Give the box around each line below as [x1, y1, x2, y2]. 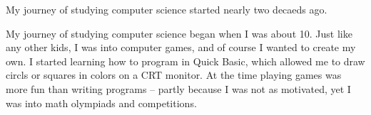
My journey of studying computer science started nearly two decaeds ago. [6, 2, 327, 16]
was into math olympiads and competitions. [6, 95, 197, 110]
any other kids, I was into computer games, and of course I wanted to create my [6, 40, 356, 55]
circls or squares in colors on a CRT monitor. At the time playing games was [6, 67, 342, 82]
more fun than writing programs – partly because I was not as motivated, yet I [6, 81, 351, 96]
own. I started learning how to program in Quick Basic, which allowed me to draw [6, 53, 365, 68]
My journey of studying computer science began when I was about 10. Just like [6, 26, 352, 40]
